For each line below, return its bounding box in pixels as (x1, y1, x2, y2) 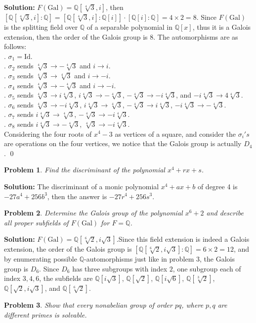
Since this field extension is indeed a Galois (118, 234, 250, 244)
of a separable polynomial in (86, 22, 173, 32)
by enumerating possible (4, 254, 77, 264)
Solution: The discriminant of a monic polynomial (4, 181, 159, 191)
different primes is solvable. (4, 310, 87, 320)
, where (181, 300, 204, 310)
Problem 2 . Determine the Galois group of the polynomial (4, 208, 183, 218)
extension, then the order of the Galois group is (4, 31, 148, 42)
